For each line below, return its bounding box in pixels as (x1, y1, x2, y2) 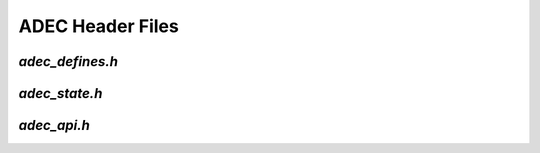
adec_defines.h (18, 53, 119, 70)
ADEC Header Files (18, 15, 179, 37)
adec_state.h (18, 85, 103, 102)
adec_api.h (18, 117, 90, 134)
